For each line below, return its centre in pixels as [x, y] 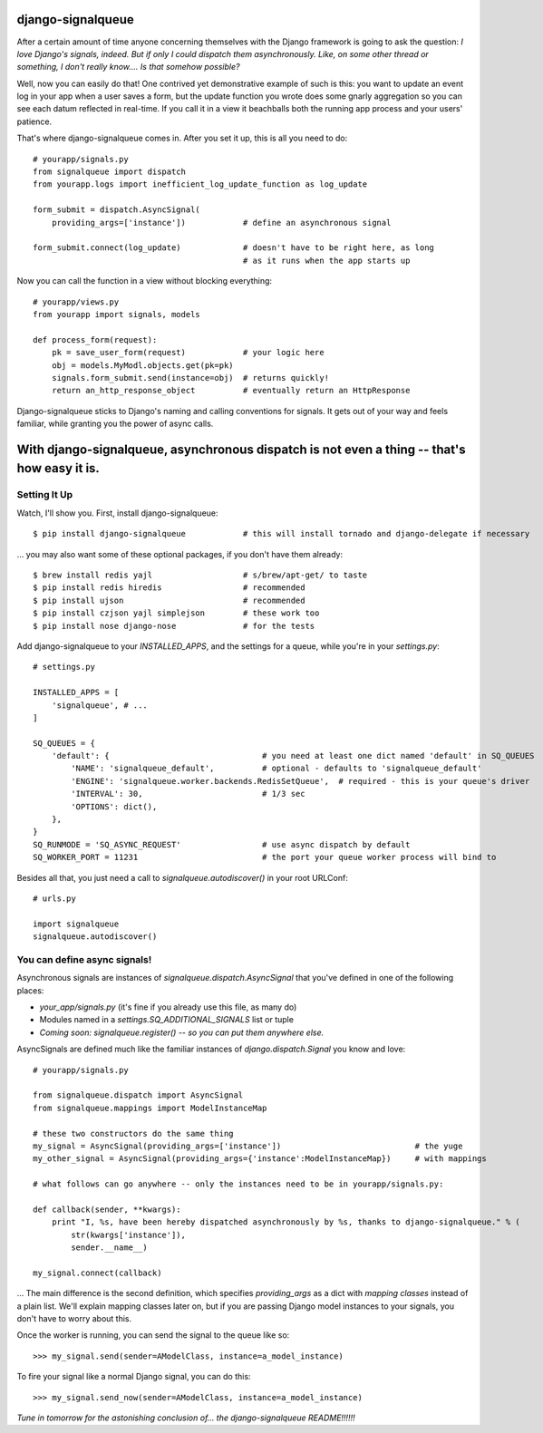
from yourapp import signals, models [117, 314]
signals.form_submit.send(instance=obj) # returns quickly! [190, 378]
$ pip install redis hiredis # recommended [169, 588]
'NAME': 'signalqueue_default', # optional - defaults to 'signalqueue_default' [276, 769]
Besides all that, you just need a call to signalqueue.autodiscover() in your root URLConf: [182, 877]
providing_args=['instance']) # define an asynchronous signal [221, 223]
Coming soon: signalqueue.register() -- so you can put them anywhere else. [182, 1032]
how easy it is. [58, 468]
